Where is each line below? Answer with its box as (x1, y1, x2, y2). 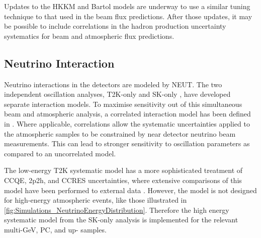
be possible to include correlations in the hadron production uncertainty (4, 21, 226, 31)
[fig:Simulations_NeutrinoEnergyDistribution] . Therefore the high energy (4, 204, 229, 215)
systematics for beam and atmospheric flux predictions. (4, 30, 175, 41)
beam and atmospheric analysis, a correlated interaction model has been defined (4, 108, 251, 119)
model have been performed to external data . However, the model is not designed (4, 185, 257, 195)
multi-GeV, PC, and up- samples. (4, 224, 107, 234)
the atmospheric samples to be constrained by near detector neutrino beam (4, 128, 236, 139)
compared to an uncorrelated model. (4, 148, 116, 158)
